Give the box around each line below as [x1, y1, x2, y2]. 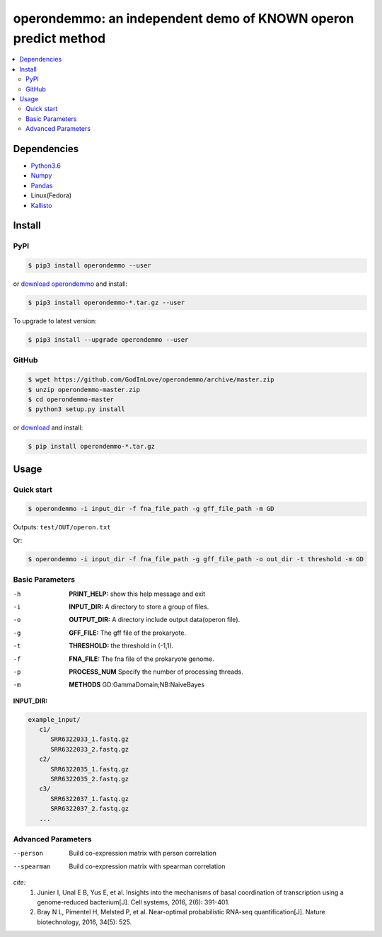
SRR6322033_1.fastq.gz [50, 735, 129, 743]
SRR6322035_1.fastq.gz [50, 765, 129, 773]
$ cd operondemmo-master [28, 395, 115, 403]
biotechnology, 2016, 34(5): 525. [37, 917, 132, 926]
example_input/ [28, 715, 81, 723]
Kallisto [30, 201, 52, 209]
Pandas [30, 181, 53, 190]
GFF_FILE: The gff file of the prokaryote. [69, 628, 187, 637]
